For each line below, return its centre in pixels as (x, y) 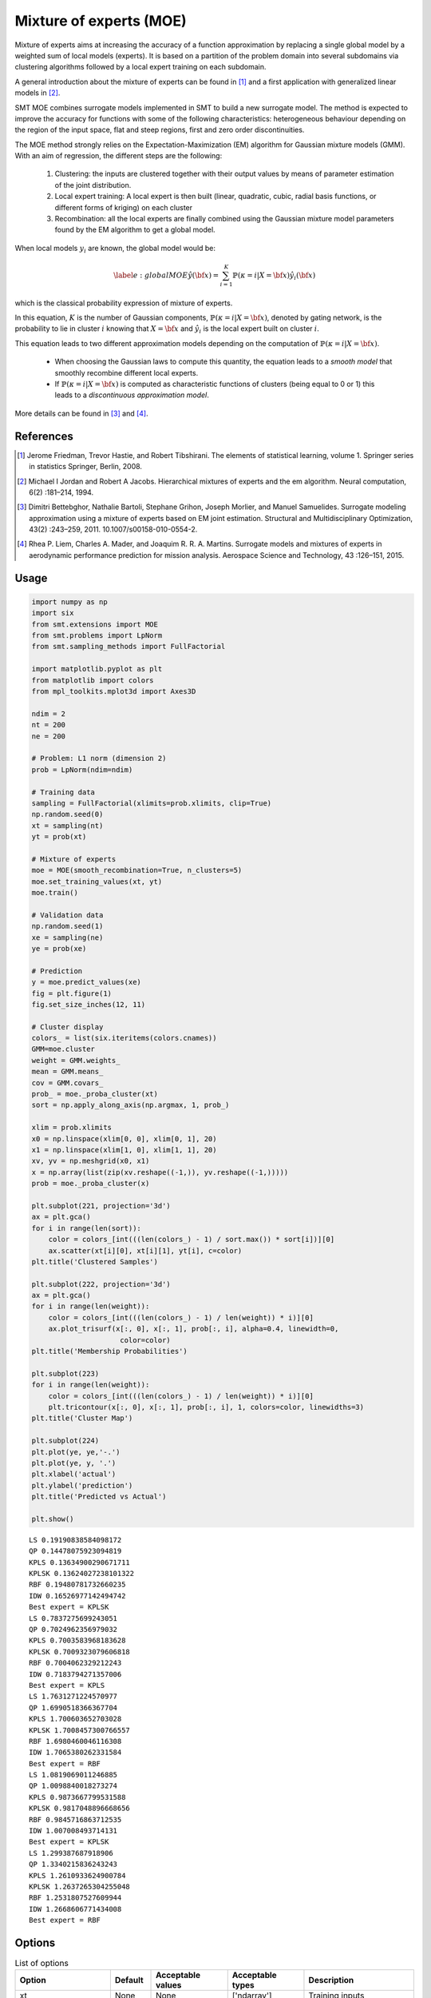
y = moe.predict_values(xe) (86, 982)
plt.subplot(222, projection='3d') (101, 1284)
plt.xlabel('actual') (74, 1474)
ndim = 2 (49, 714)
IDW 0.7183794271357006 (75, 1674)
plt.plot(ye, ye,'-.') (76, 1452)
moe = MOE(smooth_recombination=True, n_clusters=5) (137, 870)
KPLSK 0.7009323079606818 (80, 1652)
